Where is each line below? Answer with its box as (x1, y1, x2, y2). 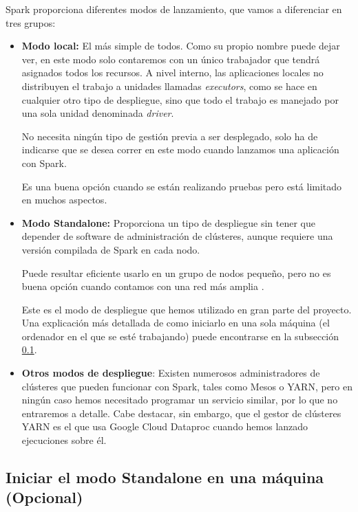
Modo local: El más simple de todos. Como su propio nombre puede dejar (21, 38, 340, 53)
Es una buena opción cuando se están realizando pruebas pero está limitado (21, 179, 342, 193)
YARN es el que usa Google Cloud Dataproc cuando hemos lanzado (21, 419, 308, 434)
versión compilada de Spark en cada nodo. (21, 242, 200, 256)
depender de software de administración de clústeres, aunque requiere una (21, 229, 333, 243)
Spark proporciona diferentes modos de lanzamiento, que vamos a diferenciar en (6, 2, 342, 16)
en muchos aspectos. (21, 192, 107, 207)
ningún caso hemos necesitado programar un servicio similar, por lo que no (21, 392, 338, 407)
